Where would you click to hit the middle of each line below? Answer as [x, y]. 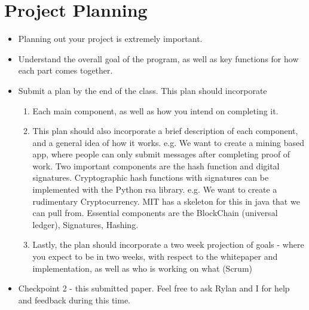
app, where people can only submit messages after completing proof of [161, 154]
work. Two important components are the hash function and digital [156, 165]
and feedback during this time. [74, 300]
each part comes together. [65, 70]
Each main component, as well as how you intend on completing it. [155, 110]
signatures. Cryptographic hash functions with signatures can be [151, 177]
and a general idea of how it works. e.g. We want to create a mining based [169, 142]
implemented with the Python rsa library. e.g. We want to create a [155, 189]
